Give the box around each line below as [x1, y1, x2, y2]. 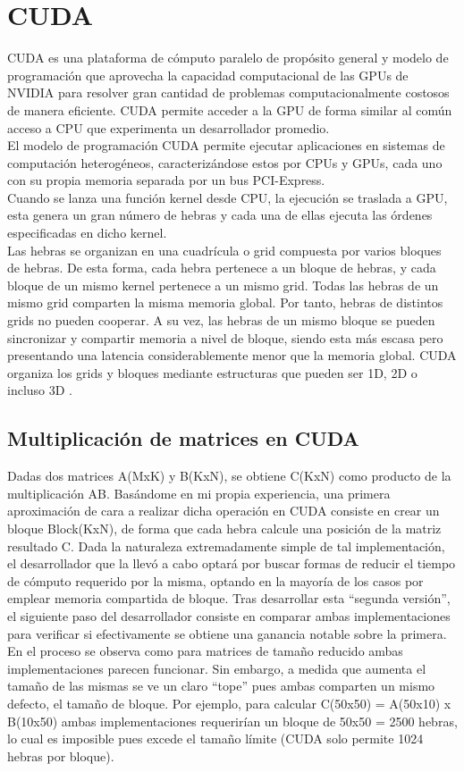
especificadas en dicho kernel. [7, 223, 167, 242]
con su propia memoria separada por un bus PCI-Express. [7, 171, 325, 189]
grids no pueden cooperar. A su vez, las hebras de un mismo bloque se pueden [7, 311, 435, 330]
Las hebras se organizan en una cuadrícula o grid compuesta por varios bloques [7, 240, 442, 259]
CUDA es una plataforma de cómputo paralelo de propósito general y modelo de [7, 48, 449, 67]
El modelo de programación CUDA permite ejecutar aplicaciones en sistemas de [7, 136, 445, 155]
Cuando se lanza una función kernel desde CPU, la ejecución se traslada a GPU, [7, 188, 448, 206]
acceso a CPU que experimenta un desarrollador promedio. [7, 118, 330, 137]
